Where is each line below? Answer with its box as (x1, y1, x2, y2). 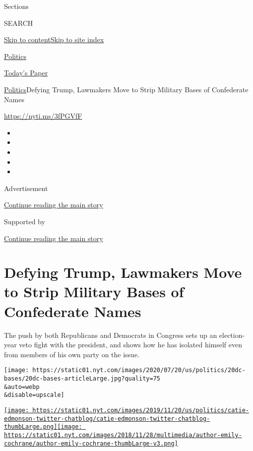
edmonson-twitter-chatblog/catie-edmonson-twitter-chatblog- (4, 415, 210, 422)
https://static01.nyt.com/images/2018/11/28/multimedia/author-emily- (4, 431, 242, 439)
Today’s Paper (4, 67, 48, 78)
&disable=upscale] (4, 391, 64, 399)
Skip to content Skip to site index (4, 34, 104, 45)
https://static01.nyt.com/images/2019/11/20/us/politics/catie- (32, 407, 249, 414)
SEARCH (4, 17, 33, 28)
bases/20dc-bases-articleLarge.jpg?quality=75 (4, 375, 160, 383)
